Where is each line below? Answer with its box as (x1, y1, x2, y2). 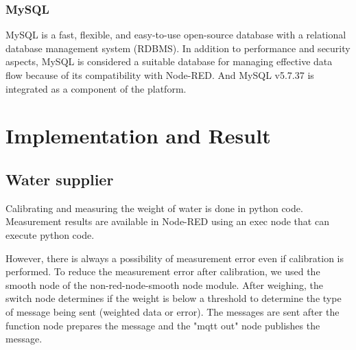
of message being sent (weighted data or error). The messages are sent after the (5, 304, 340, 318)
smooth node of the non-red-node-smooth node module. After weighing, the (5, 277, 324, 292)
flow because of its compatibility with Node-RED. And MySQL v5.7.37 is (5, 68, 314, 82)
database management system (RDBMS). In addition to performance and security (5, 40, 351, 55)
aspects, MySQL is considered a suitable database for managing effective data (5, 54, 333, 69)
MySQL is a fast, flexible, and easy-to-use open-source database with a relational (5, 27, 346, 42)
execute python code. (5, 227, 95, 242)
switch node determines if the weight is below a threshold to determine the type (5, 291, 342, 305)
